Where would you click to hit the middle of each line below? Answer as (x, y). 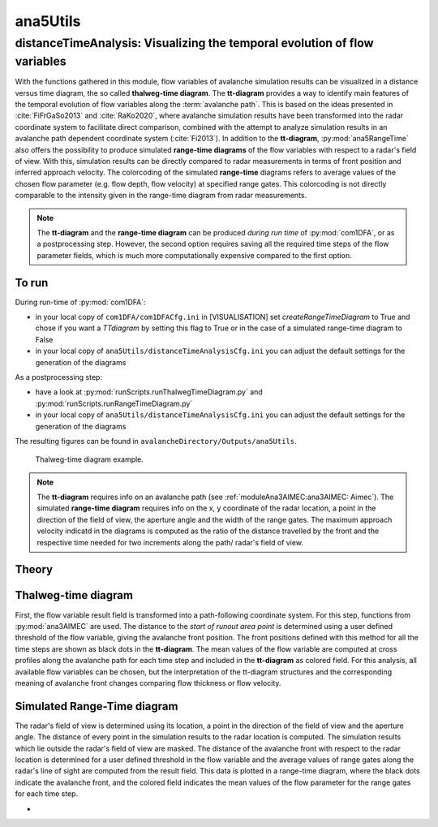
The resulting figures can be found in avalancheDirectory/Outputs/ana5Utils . (156, 441)
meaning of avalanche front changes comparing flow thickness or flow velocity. (148, 683)
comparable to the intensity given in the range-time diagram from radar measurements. (161, 196)
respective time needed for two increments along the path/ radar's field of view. (170, 542)
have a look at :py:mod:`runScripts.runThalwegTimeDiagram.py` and (149, 392)
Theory (34, 569)
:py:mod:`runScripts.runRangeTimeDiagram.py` (114, 403)
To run (32, 283)
